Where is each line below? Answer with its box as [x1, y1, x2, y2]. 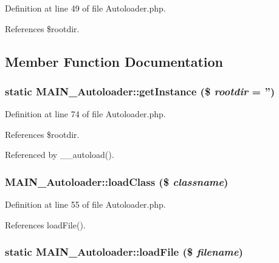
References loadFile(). [5, 218, 86, 231]
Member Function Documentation [5, 52, 224, 70]
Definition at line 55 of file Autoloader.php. [5, 198, 166, 211]
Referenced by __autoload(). [5, 148, 114, 161]
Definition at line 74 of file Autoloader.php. [5, 108, 166, 120]
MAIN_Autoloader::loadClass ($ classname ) [5, 174, 229, 189]
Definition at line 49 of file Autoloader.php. [5, 2, 166, 14]
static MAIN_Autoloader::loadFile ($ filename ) [5, 244, 243, 259]
